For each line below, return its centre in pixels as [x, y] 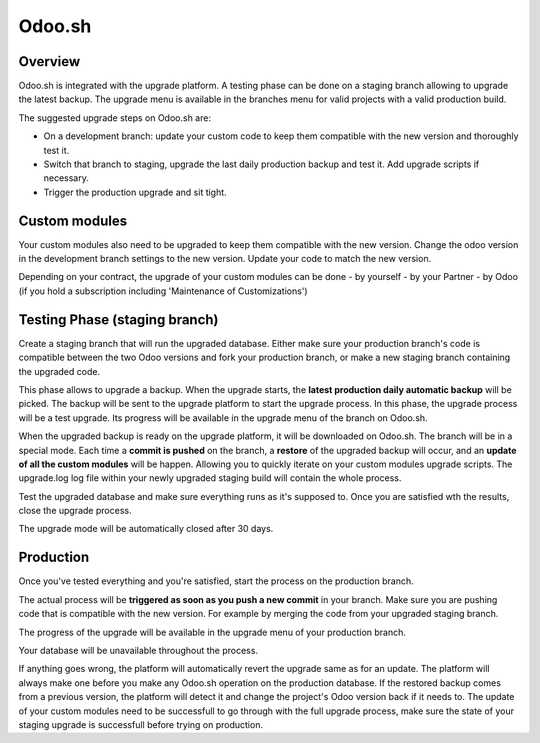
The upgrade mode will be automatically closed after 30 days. [146, 529]
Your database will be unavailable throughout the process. [138, 650]
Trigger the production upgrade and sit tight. [135, 192]
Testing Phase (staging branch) [118, 319]
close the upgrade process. [75, 511]
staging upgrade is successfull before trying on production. [141, 724]
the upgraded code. [59, 371]
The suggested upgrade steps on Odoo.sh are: [115, 117]
